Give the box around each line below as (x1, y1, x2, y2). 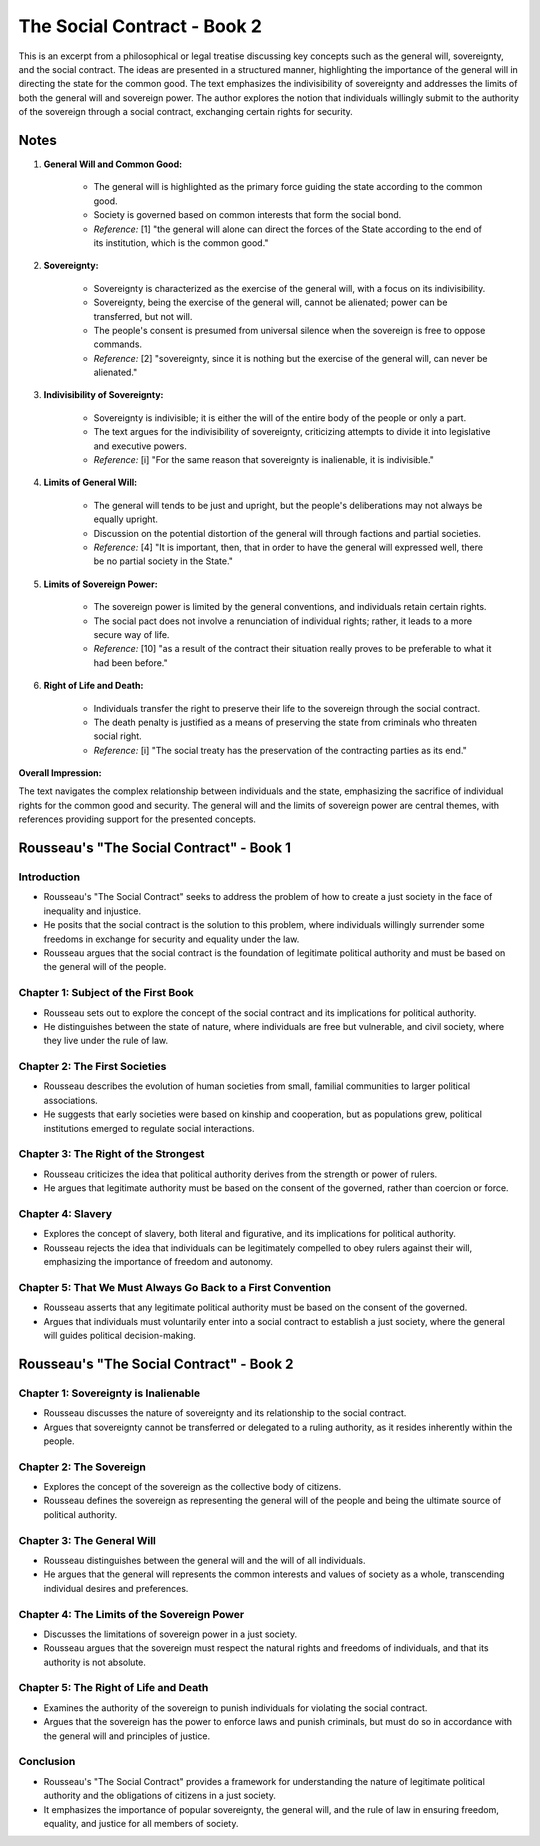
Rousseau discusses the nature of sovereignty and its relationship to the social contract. (43, 1407, 407, 1419)
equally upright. (93, 513, 159, 525)
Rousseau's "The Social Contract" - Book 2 (18, 1355, 294, 1372)
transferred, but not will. (93, 310, 193, 322)
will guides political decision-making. (43, 1329, 197, 1341)
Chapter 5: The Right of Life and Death (18, 1681, 209, 1695)
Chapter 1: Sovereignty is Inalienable (18, 1386, 200, 1400)
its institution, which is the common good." (93, 236, 269, 249)
